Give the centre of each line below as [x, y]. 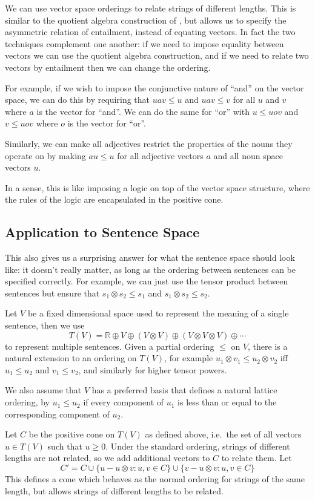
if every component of [124, 402]
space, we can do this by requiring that [78, 100]
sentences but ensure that [52, 293]
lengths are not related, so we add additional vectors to [108, 458]
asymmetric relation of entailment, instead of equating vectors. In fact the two [150, 32]
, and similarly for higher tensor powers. [153, 369]
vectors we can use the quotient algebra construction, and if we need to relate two [157, 55]
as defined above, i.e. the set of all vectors [223, 434]
